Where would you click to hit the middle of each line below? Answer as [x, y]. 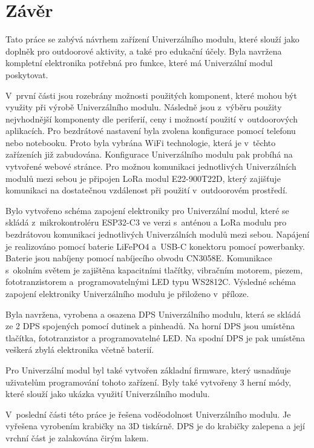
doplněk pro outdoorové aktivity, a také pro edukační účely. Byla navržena [144, 51]
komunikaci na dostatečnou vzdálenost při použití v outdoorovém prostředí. [146, 190]
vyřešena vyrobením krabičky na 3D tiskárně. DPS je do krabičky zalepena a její [155, 426]
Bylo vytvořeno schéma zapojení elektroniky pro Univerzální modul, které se [147, 210]
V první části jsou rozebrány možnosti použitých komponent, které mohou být [151, 95]
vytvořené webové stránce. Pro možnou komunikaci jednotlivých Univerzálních [151, 166]
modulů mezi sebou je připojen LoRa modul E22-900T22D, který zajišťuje [143, 178]
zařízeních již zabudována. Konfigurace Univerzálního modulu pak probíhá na [149, 154]
